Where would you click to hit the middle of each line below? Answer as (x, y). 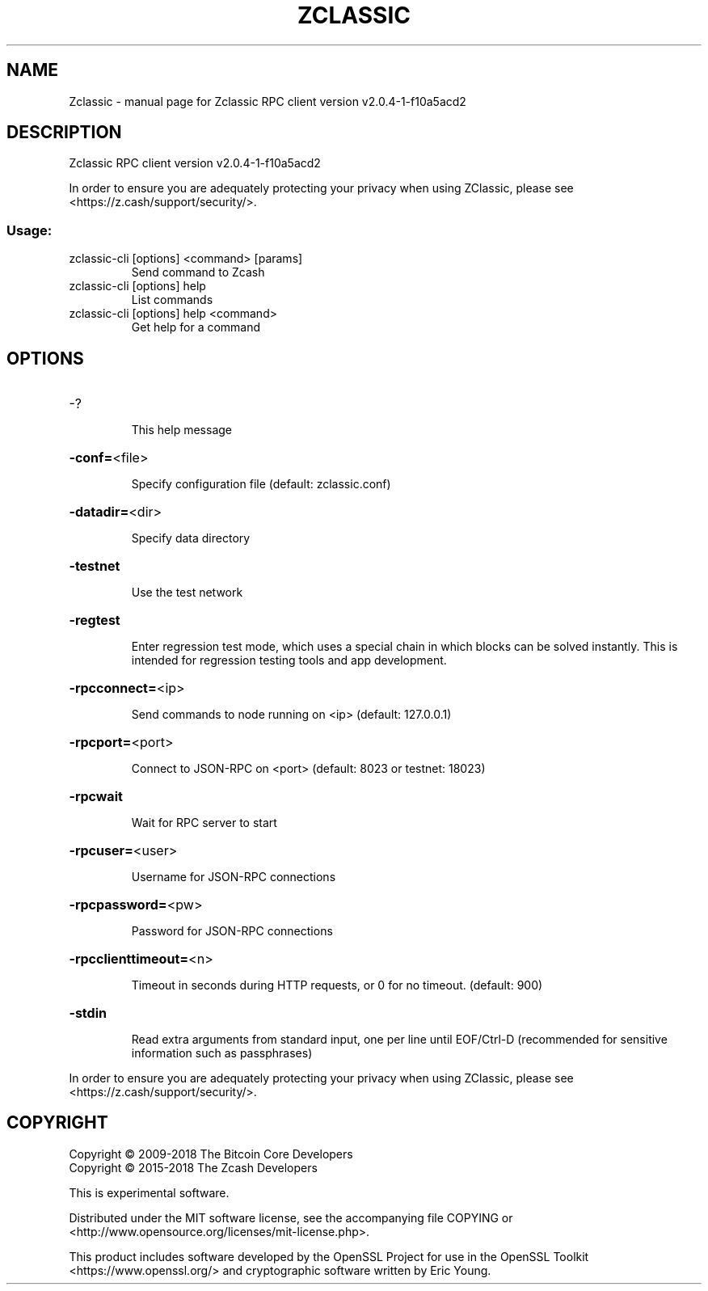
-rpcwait (96, 797)
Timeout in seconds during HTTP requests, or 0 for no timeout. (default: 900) (337, 985)
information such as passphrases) (222, 1053)
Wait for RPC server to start (204, 823)
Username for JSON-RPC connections (234, 877)
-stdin (88, 1013)
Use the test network (187, 593)
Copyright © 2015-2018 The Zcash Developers (193, 1167)
